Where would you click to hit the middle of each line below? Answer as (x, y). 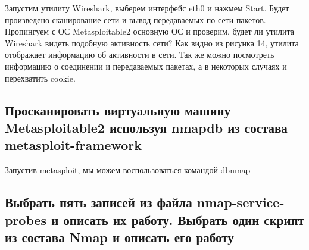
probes (26, 219)
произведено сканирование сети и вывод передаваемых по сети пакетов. (135, 19)
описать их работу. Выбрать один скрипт (184, 219)
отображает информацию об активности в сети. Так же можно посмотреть (140, 54)
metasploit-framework (73, 145)
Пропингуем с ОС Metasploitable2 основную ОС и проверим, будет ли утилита (150, 31)
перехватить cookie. (40, 78)
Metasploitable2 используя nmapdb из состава (146, 127)
